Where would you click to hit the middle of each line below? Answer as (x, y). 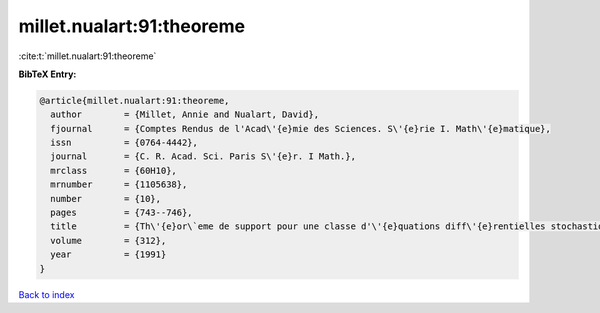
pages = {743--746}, (122, 213)
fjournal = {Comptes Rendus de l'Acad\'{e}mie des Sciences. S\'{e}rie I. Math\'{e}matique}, (301, 128)
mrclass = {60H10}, (113, 170)
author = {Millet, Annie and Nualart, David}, (185, 114)
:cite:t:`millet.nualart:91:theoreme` (87, 56)
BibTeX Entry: (47, 74)
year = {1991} (108, 254)
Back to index (46, 294)
